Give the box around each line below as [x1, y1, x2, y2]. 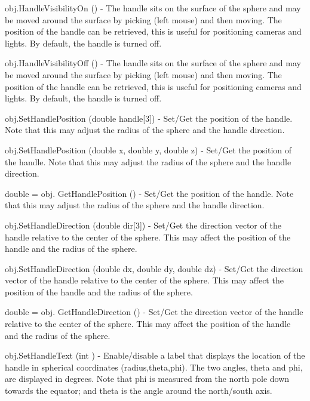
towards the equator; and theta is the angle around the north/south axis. [5, 384, 272, 397]
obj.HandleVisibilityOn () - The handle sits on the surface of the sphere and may [5, 2, 301, 14]
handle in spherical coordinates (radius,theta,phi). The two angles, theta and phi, [5, 360, 303, 373]
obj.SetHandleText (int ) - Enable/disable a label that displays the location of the [5, 349, 305, 362]
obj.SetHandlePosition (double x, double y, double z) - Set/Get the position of [5, 143, 292, 156]
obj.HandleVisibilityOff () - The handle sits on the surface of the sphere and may [5, 57, 301, 69]
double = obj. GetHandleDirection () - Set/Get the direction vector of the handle [5, 306, 303, 318]
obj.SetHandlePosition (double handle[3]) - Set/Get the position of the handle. [5, 112, 293, 124]
